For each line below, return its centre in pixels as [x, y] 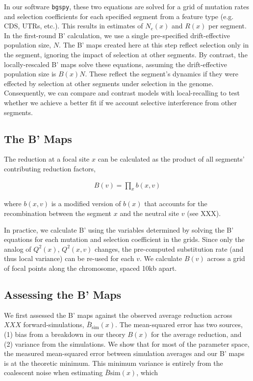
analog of [18, 249]
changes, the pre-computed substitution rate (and [169, 249]
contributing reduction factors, [50, 168]
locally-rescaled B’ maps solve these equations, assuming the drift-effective [115, 64]
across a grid [226, 258]
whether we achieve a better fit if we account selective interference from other [121, 102]
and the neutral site [150, 213]
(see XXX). [204, 213]
